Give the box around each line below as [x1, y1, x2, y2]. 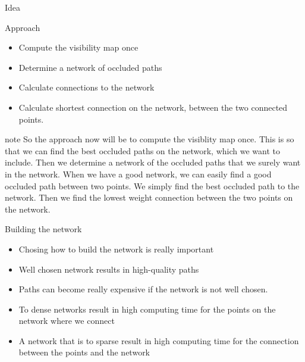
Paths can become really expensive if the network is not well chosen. [18, 283, 268, 295]
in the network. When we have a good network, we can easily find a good [5, 167, 272, 180]
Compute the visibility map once [18, 41, 139, 54]
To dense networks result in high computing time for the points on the [18, 302, 276, 315]
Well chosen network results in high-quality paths [18, 263, 199, 275]
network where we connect [18, 314, 115, 327]
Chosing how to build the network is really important [18, 242, 214, 255]
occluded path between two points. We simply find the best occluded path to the [5, 179, 300, 192]
